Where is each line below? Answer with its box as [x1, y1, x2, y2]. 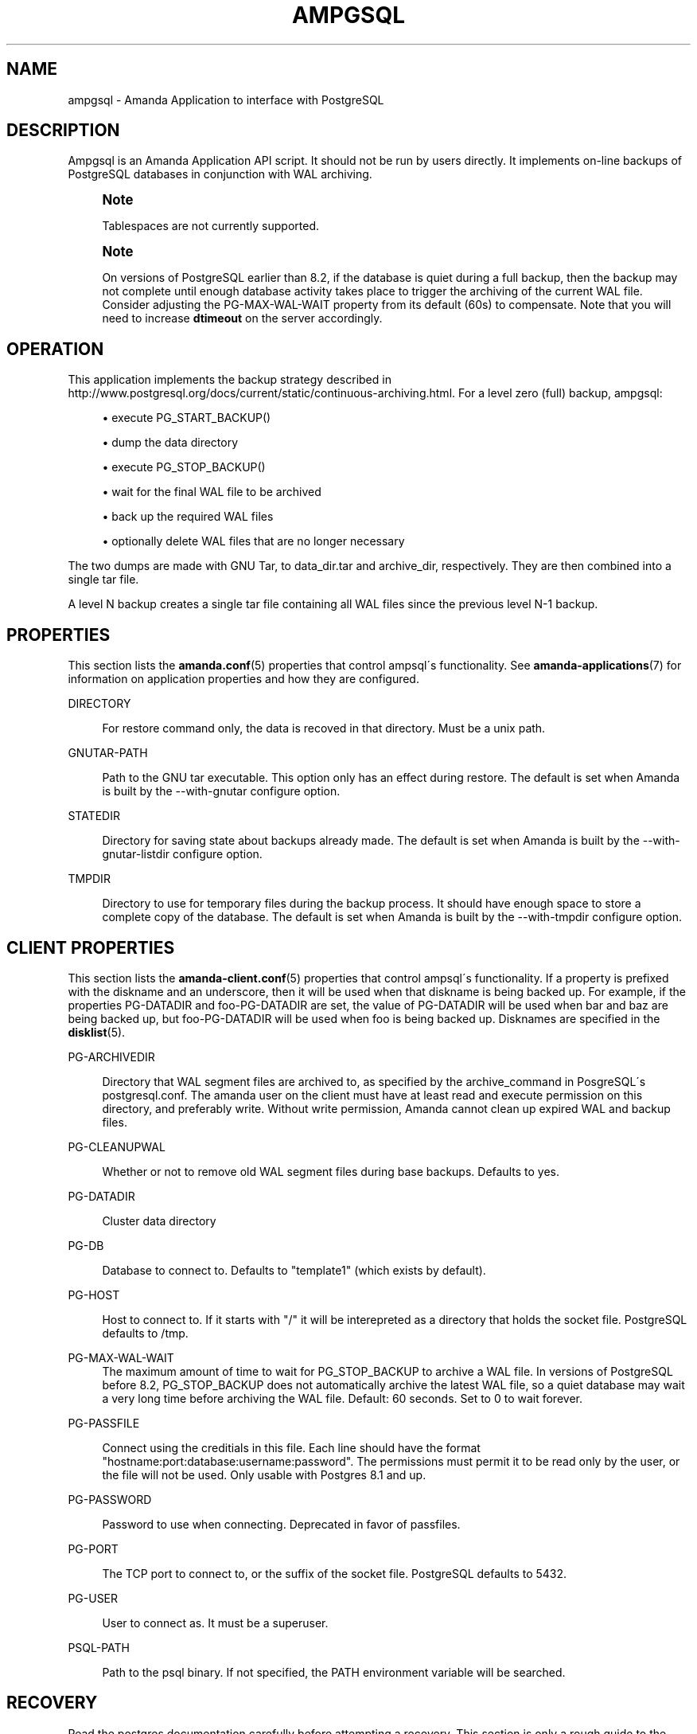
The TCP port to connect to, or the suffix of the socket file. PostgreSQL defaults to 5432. [102, 1566, 567, 1580]
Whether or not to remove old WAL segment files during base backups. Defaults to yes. [102, 1164, 559, 1178]
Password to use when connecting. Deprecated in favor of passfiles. [102, 1517, 461, 1531]
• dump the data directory [102, 435, 239, 450]
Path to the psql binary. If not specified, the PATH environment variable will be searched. [102, 1665, 566, 1679]
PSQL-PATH [68, 1640, 130, 1654]
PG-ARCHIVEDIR [68, 1049, 155, 1064]
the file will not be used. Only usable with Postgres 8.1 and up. [102, 1467, 426, 1482]
